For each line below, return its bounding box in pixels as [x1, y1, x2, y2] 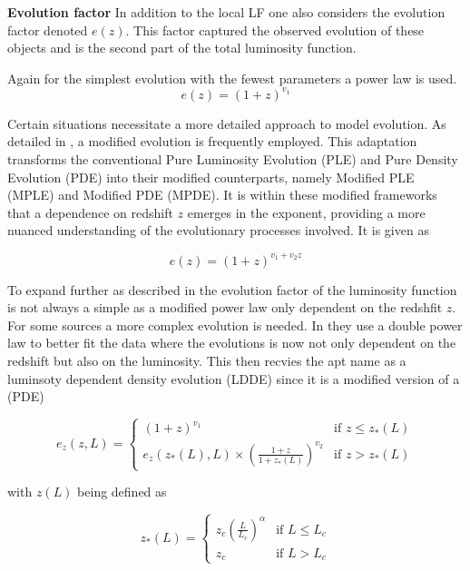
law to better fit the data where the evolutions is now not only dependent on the [7, 333, 456, 352]
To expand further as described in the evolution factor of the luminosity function [7, 280, 457, 299]
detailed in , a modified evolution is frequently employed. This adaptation [7, 132, 417, 151]
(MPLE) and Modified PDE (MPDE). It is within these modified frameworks [7, 185, 437, 204]
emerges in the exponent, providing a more [187, 202, 426, 222]
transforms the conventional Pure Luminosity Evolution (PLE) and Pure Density [7, 150, 458, 169]
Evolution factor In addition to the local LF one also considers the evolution [7, 3, 446, 21]
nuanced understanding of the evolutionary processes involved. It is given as [7, 221, 429, 240]
